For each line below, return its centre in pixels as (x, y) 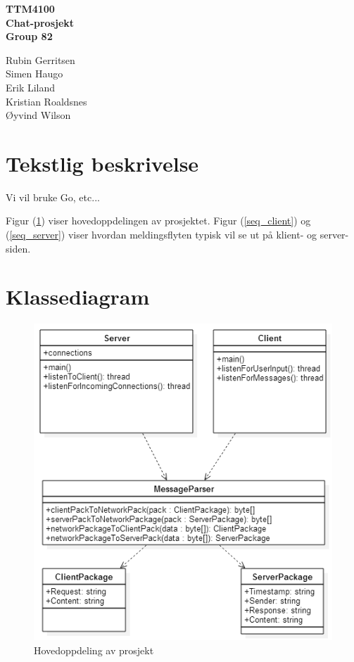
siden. (18, 248)
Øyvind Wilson (38, 115)
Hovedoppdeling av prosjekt (94, 650)
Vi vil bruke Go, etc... (53, 197)
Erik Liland (31, 87)
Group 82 (29, 36)
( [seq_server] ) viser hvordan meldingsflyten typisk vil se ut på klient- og (162, 235)
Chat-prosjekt (40, 22)
